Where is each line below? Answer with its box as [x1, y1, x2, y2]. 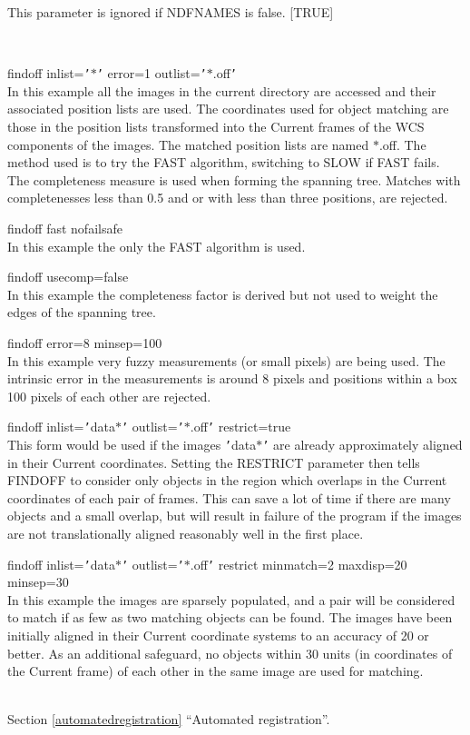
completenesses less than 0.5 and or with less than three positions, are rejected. [7, 188, 448, 207]
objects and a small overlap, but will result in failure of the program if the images [7, 506, 462, 525]
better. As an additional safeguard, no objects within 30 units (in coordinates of [7, 643, 453, 662]
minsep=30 [7, 572, 69, 591]
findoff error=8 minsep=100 [7, 333, 162, 352]
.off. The [378, 134, 426, 154]
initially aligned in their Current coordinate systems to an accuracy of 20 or [7, 626, 429, 645]
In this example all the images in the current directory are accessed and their [7, 81, 436, 100]
